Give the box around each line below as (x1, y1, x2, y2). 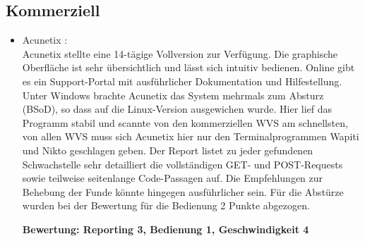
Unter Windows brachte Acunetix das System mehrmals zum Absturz (22, 87, 324, 102)
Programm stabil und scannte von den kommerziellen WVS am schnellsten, (22, 115, 348, 130)
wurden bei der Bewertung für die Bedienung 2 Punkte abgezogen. (22, 198, 310, 213)
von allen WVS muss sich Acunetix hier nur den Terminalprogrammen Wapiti (22, 129, 359, 144)
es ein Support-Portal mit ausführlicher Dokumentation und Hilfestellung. (22, 73, 342, 88)
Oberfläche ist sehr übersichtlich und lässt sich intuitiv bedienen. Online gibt (22, 60, 355, 75)
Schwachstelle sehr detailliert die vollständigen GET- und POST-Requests (22, 156, 343, 171)
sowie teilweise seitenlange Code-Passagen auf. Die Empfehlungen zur (22, 171, 323, 185)
